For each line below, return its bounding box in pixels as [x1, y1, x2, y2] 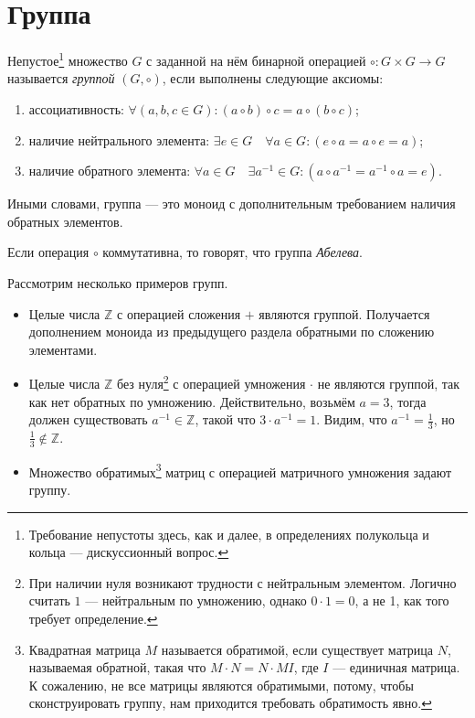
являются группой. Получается [259, 304, 430, 323]
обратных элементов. [7, 211, 123, 230]
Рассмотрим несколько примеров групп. [7, 273, 228, 292]
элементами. [28, 339, 98, 359]
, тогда [389, 391, 427, 411]
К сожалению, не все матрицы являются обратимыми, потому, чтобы [28, 675, 414, 694]
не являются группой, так [317, 373, 460, 392]
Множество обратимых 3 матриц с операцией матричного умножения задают [28, 459, 452, 481]
